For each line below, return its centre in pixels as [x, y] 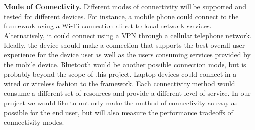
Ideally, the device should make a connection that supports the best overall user [125, 45]
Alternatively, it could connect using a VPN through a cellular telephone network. [128, 35]
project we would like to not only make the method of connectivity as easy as [121, 102]
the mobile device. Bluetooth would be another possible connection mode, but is [125, 64]
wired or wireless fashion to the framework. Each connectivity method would [120, 83]
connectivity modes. [34, 122]
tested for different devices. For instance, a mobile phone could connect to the [121, 16]
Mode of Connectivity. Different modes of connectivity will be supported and [125, 6]
